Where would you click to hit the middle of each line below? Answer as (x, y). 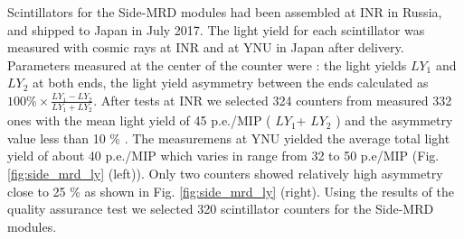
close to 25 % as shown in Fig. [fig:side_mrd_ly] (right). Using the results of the (231, 191)
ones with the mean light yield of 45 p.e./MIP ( (139, 120)
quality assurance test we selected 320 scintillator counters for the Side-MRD (221, 209)
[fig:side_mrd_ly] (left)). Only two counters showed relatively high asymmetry (225, 173)
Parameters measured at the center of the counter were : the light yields (207, 64)
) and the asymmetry (394, 120)
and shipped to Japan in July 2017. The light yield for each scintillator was (216, 29)
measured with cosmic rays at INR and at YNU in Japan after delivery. (206, 47)
